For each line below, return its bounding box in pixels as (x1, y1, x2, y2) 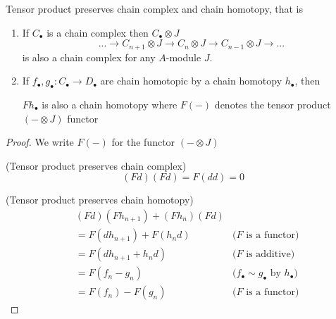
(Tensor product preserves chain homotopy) (6, 192, 194, 207)
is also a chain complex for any (22, 49, 156, 64)
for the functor (111, 135, 175, 149)
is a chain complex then (46, 25, 149, 39)
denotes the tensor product (214, 97, 331, 112)
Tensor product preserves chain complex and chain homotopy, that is (6, 1, 304, 15)
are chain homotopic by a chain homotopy (100, 73, 282, 88)
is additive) (246, 249, 295, 260)
